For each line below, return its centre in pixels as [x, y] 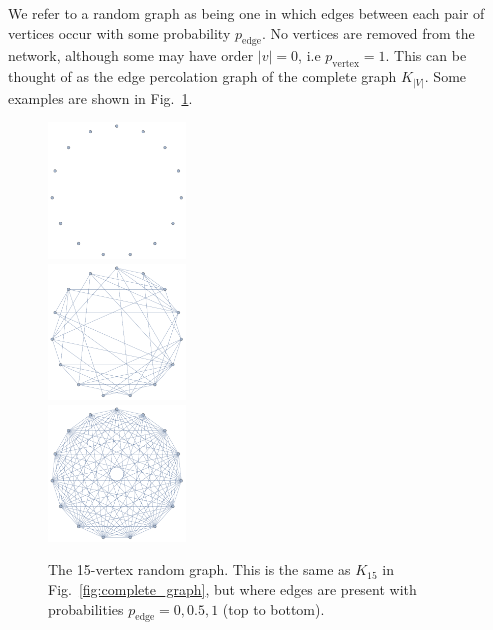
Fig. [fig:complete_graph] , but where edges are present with [232, 588]
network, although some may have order [131, 55]
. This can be [426, 55]
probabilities [86, 608]
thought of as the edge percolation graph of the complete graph [202, 76]
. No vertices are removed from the [368, 32]
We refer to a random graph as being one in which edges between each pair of [246, 13]
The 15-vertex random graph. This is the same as [199, 569]
